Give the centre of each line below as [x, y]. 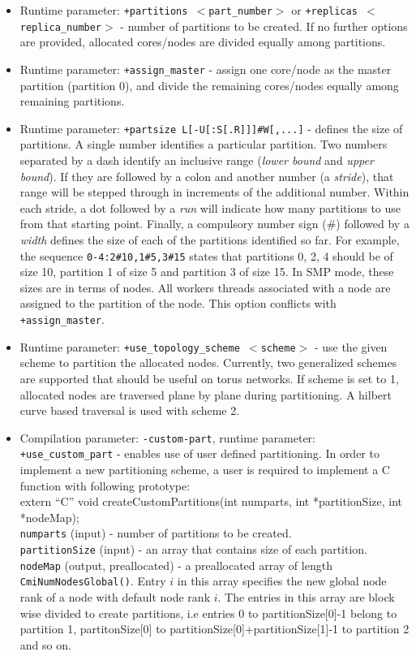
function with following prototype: [105, 485]
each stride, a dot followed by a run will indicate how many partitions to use [210, 207]
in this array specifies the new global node [282, 581]
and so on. [45, 644]
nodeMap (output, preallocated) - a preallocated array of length [176, 565]
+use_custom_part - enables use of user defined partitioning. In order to [199, 453]
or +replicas [324, 10]
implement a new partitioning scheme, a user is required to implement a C [205, 469]
